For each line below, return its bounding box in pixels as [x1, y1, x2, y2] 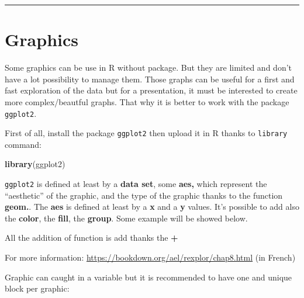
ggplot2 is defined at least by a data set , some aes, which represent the [5, 178, 267, 189]
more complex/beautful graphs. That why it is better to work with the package [5, 95, 289, 108]
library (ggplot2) [5, 158, 65, 170]
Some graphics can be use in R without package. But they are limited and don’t [5, 61, 292, 74]
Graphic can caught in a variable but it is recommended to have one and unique [5, 271, 292, 283]
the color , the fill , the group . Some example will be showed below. [5, 212, 248, 224]
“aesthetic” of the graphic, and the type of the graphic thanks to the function [5, 189, 283, 201]
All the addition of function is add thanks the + [5, 231, 178, 244]
